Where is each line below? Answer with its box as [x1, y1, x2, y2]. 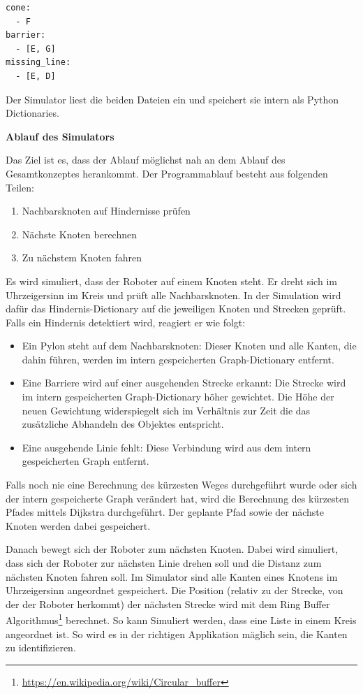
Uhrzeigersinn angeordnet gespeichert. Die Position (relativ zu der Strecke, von [6, 583, 343, 598]
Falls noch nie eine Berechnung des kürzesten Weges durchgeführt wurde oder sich [6, 477, 357, 492]
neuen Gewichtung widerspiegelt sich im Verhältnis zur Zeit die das [22, 403, 311, 417]
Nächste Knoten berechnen [22, 226, 138, 241]
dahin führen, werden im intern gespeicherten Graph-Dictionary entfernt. [22, 352, 334, 366]
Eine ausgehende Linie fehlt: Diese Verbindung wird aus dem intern [22, 440, 311, 454]
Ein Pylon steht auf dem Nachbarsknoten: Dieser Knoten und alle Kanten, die [22, 338, 357, 353]
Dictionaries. [6, 106, 59, 120]
